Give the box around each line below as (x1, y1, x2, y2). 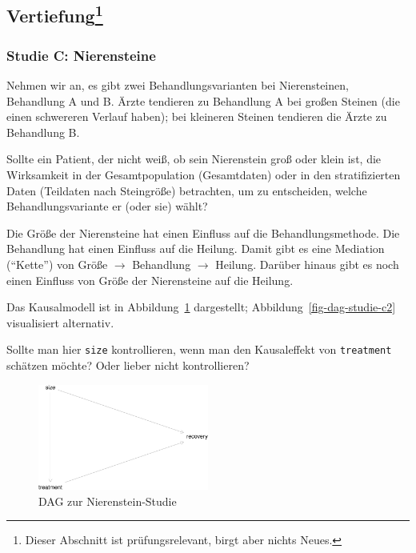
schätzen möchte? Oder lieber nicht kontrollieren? (6, 356, 250, 373)
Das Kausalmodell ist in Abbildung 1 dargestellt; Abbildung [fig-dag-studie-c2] (6, 299, 396, 315)
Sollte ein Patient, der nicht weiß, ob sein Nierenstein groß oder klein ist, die (6, 150, 382, 167)
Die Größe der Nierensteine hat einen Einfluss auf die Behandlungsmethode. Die (6, 224, 400, 241)
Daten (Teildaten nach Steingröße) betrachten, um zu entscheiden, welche (6, 182, 367, 198)
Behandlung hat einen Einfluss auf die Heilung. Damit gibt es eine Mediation (6, 240, 385, 257)
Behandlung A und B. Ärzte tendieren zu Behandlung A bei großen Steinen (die (6, 92, 400, 109)
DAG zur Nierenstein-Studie (38, 492, 177, 509)
